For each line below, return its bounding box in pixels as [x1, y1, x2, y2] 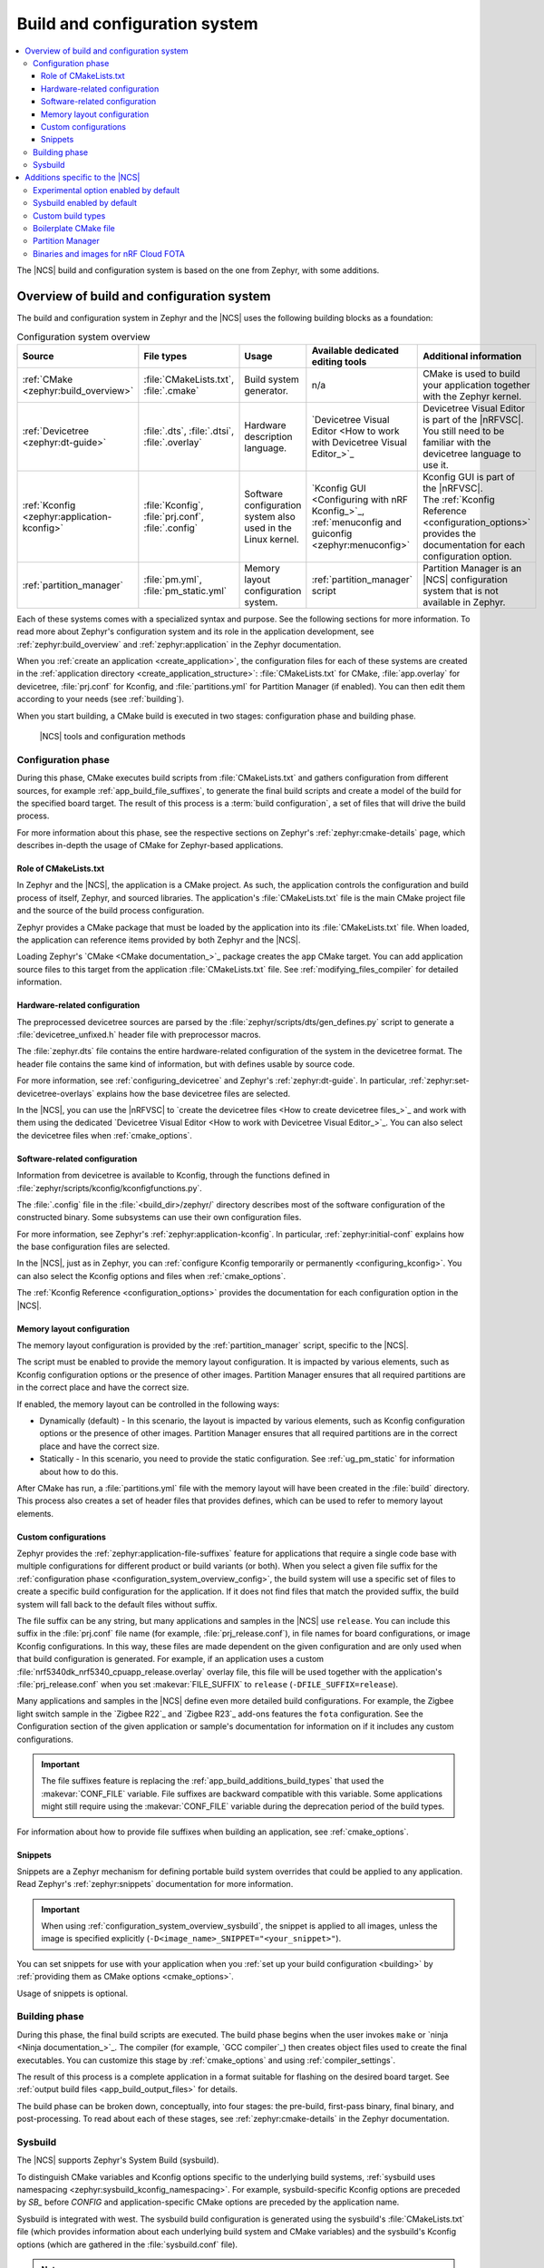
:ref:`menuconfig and [311, 515, 403, 528]
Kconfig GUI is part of [423, 470, 516, 483]
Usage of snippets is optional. [16, 1988, 129, 1999]
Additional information [423, 349, 522, 362]
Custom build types [33, 210, 106, 221]
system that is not [423, 584, 499, 597]
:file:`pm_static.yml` [143, 584, 227, 597]
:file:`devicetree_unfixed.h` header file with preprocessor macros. [16, 1029, 262, 1040]
